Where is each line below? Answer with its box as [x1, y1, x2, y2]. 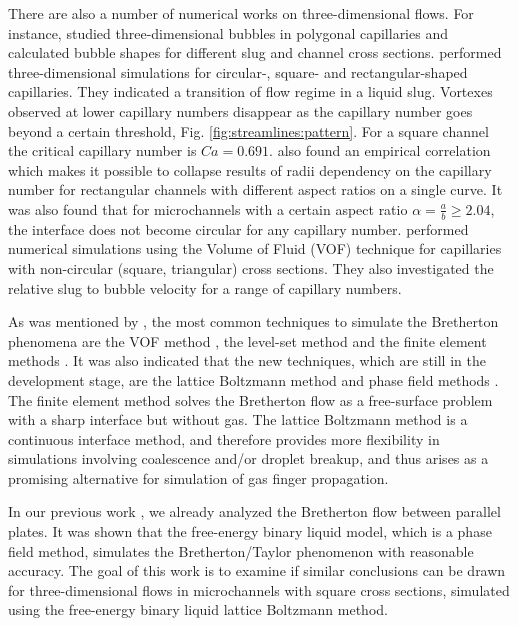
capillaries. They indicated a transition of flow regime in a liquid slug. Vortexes [8, 81, 493, 102]
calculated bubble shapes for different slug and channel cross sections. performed [8, 42, 502, 63]
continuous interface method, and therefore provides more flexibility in [8, 428, 440, 449]
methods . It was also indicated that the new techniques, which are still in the [8, 350, 486, 371]
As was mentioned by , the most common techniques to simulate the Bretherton [8, 311, 499, 332]
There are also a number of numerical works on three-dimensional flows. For [8, 3, 474, 23]
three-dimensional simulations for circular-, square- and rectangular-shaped [8, 61, 468, 82]
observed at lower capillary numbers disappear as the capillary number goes [8, 100, 473, 121]
